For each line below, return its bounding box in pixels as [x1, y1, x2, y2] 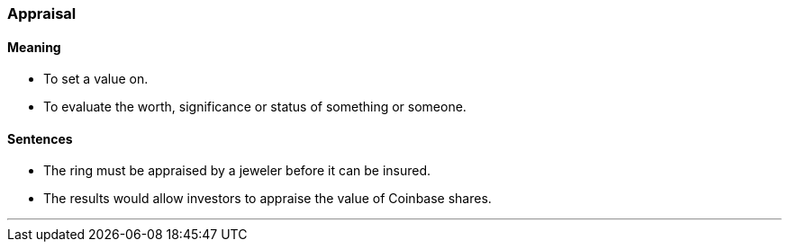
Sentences [7, 130, 73, 147]
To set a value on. [43, 71, 149, 87]
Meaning [7, 39, 61, 55]
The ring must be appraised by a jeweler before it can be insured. [43, 163, 431, 179]
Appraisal [7, 4, 77, 22]
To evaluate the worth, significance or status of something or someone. [43, 99, 467, 115]
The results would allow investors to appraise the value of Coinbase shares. [43, 191, 492, 207]
